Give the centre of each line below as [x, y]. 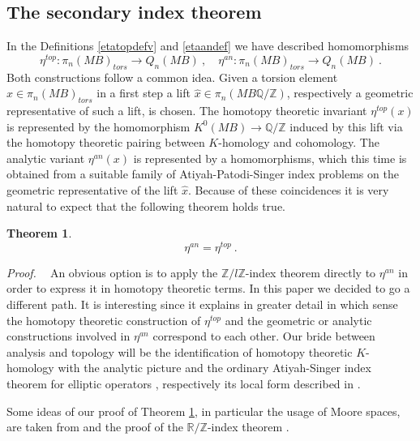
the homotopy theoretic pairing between [106, 142]
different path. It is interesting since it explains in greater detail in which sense [202, 304]
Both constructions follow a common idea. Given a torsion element [172, 77]
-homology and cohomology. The [299, 142]
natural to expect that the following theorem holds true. [146, 206]
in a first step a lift [144, 93]
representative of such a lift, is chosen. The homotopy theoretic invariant [187, 111]
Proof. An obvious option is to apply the [112, 272]
